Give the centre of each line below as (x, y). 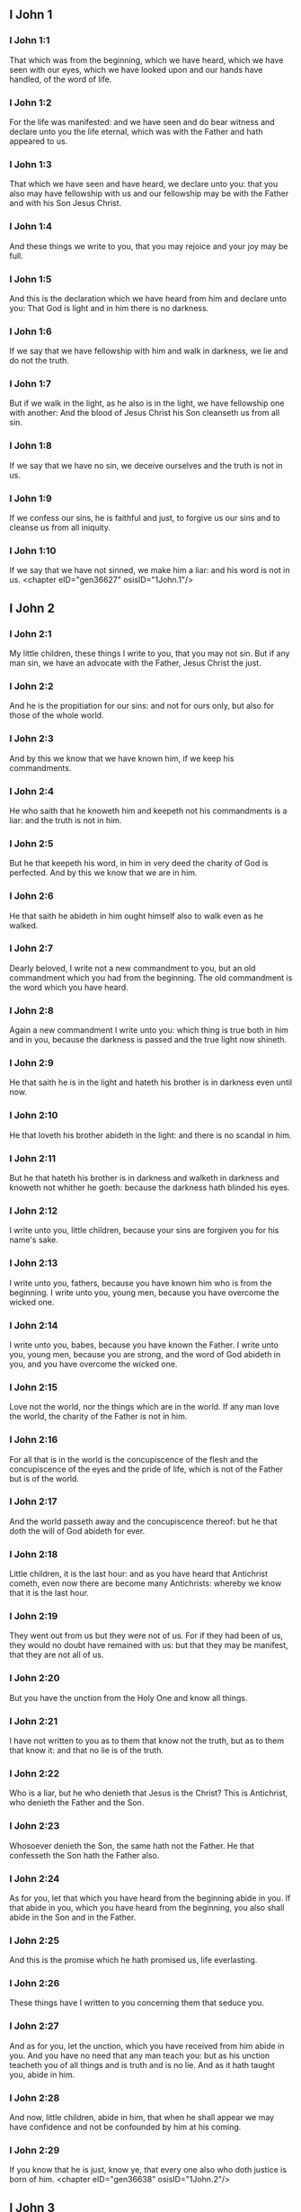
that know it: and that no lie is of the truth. (87, 1750)
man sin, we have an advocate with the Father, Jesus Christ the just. (136, 663)
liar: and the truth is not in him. (66, 820)
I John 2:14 (34, 1325)
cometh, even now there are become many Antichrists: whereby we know (146, 1583)
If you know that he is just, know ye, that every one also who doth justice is (148, 2170)
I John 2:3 (31, 739)
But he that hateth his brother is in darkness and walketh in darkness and (145, 1178)
